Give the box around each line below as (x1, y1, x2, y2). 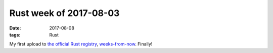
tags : (9, 31, 21, 37)
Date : (9, 25, 21, 31)
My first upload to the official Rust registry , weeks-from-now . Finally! (9, 41, 153, 47)
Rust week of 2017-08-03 (9, 7, 120, 18)
